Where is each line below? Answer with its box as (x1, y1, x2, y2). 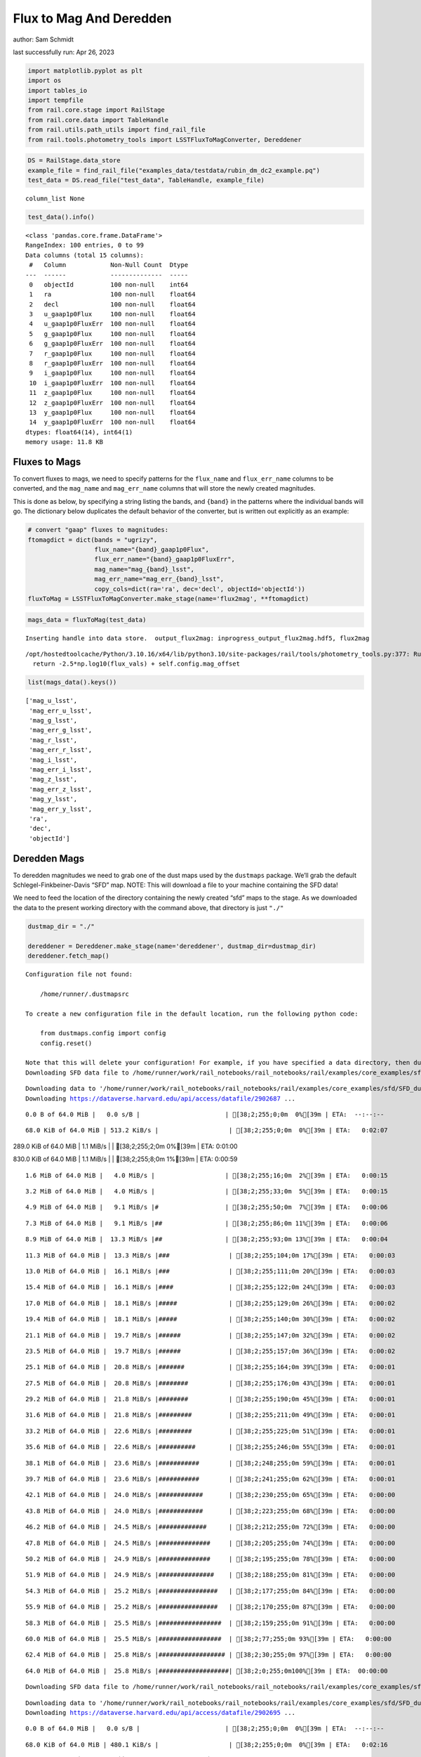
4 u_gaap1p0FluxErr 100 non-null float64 (29, 320, 196, 328)
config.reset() (39, 1039, 93, 1047)
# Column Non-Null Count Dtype (29, 261, 189, 269)
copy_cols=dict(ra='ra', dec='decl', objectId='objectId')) (94, 585, 305, 593)
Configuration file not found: (25, 970, 133, 978)
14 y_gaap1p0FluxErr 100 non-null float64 (29, 418, 196, 427)
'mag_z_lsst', (29, 775, 78, 784)
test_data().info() (27, 213, 95, 221)
